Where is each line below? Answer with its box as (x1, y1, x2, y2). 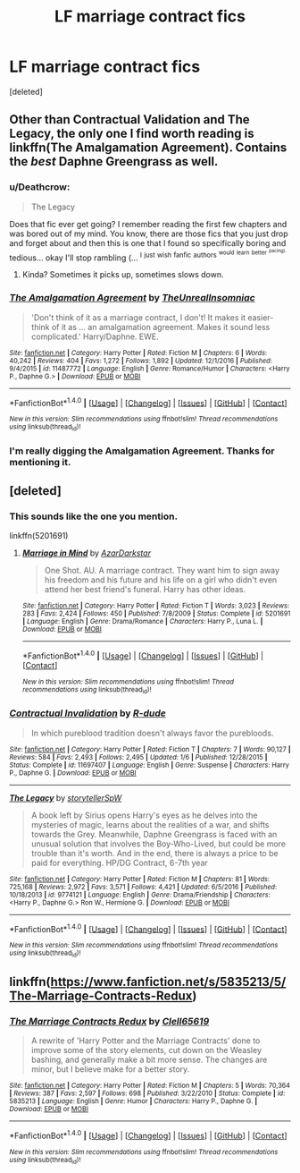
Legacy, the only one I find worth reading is (9, 126, 254, 141)
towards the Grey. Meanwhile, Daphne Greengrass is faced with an (30, 829, 278, 839)
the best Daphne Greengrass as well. (9, 154, 219, 169)
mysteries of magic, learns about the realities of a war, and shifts (30, 819, 270, 829)
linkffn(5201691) (9, 531, 69, 541)
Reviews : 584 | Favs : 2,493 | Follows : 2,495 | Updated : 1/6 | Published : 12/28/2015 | (9, 752, 268, 761)
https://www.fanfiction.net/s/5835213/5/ (50, 973, 287, 990)
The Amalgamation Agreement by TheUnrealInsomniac (9, 292, 256, 304)
